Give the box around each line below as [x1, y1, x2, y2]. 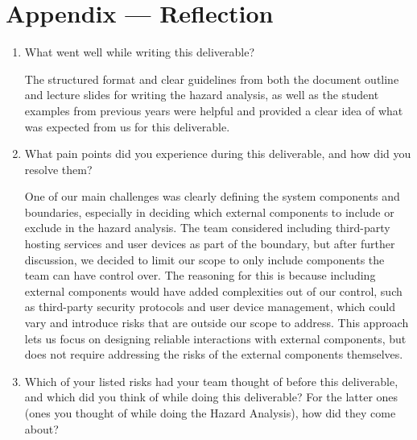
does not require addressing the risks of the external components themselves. [24, 346, 403, 363]
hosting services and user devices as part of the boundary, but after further [24, 235, 395, 252]
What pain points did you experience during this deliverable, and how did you [24, 145, 411, 162]
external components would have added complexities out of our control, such [24, 282, 403, 299]
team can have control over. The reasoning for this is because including [24, 267, 376, 284]
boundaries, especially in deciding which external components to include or [24, 203, 394, 220]
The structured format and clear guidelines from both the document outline [24, 70, 399, 87]
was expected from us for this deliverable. [24, 118, 230, 135]
